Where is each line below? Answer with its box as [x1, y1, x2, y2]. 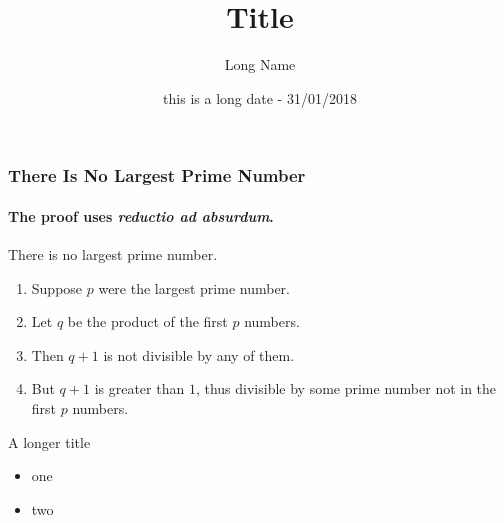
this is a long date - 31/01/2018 [163, 87, 357, 108]
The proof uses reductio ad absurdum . [8, 205, 274, 226]
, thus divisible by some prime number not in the [195, 378, 497, 399]
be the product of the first [67, 311, 228, 332]
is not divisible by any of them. [103, 344, 295, 365]
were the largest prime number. [98, 277, 290, 298]
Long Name [224, 54, 296, 75]
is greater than [94, 378, 185, 399]
